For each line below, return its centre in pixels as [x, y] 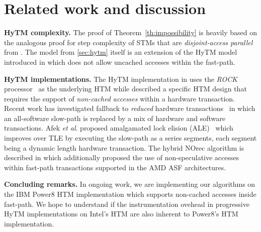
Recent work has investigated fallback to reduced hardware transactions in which [130, 108]
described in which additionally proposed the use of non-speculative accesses [122, 157]
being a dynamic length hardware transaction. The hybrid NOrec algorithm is [124, 147]
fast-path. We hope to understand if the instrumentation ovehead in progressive [127, 204]
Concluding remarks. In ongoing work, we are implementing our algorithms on [130, 184]
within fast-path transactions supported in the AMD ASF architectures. [115, 167]
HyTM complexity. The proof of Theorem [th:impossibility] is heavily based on [131, 32]
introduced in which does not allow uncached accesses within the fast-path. [120, 62]
